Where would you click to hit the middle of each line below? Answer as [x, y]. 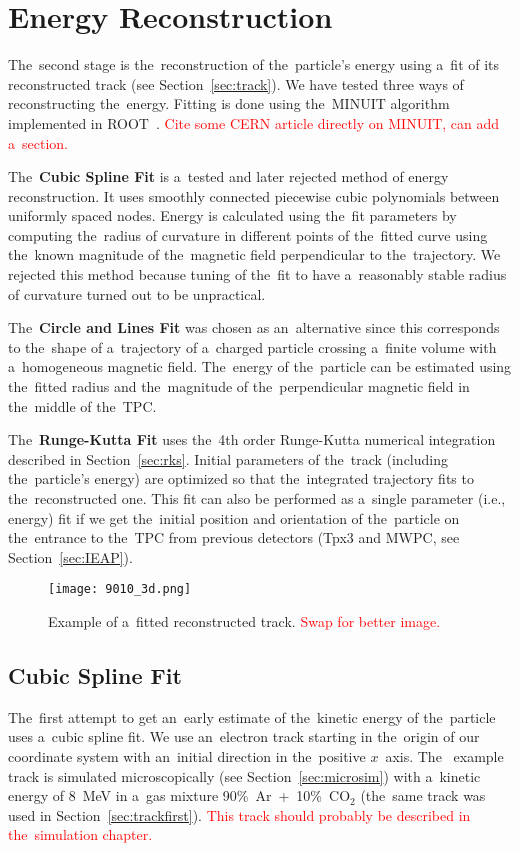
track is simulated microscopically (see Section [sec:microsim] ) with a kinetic [244, 775]
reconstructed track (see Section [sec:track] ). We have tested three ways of [236, 83]
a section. [38, 142]
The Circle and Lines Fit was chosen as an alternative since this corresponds [254, 327]
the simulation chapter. [80, 834]
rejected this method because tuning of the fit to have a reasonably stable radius [257, 274]
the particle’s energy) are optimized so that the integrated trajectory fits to [241, 478]
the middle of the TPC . [82, 405]
